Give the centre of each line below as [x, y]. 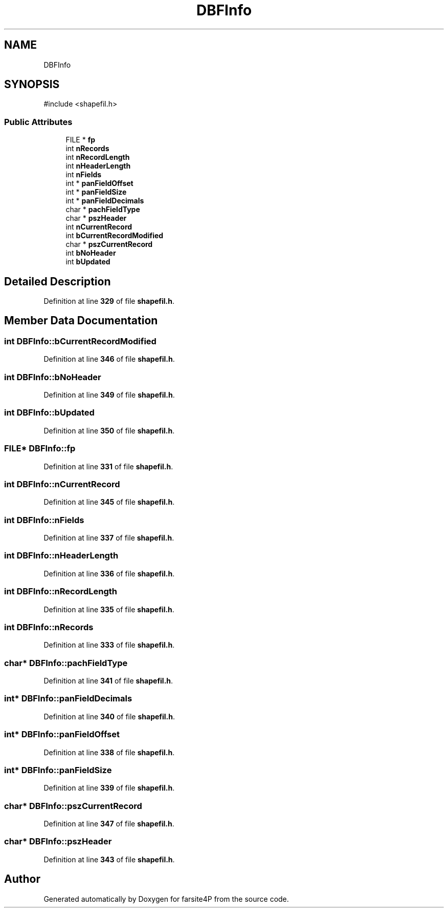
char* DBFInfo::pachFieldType [66, 663]
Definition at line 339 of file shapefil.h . [109, 788]
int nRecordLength [98, 157]
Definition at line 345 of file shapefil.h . [109, 502]
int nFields [84, 175]
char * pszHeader [96, 218]
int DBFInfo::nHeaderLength [61, 556]
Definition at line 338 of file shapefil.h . [109, 752]
